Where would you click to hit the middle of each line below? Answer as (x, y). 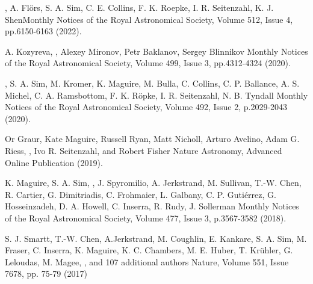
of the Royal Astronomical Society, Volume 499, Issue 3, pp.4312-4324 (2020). (148, 63)
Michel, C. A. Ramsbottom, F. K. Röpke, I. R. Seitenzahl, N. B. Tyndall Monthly (156, 95)
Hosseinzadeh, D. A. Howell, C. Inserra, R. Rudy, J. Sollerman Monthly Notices (152, 206)
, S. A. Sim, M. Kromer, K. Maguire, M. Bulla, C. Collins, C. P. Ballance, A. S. (152, 83)
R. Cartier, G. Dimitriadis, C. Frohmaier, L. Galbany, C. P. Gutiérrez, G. (141, 194)
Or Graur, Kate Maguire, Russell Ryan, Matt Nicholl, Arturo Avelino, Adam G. (152, 139)
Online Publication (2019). (54, 162)
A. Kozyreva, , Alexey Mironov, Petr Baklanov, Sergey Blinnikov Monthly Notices (156, 51)
